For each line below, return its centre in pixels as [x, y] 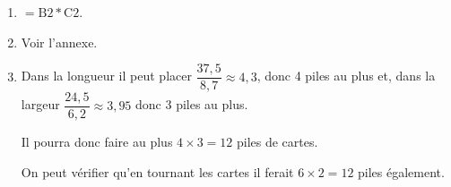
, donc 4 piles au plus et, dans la [346, 76]
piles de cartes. [277, 142]
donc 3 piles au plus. [192, 104]
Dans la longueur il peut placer [106, 76]
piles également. [401, 171]
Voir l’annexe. [59, 42]
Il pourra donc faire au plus [97, 142]
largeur [40, 104]
